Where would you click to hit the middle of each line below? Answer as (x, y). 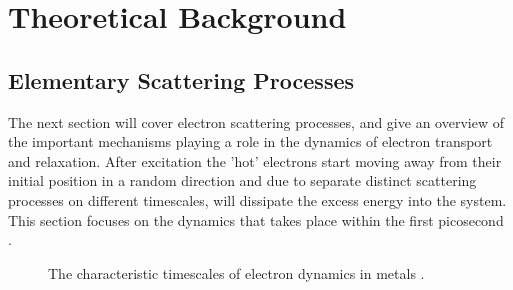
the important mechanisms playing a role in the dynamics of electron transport (250, 141)
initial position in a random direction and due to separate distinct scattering (242, 180)
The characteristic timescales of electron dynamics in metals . (236, 272)
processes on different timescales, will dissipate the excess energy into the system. (257, 199)
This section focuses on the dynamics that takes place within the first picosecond (256, 219)
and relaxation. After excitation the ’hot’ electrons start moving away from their (255, 160)
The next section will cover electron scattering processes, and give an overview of (256, 121)
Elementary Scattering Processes (181, 79)
